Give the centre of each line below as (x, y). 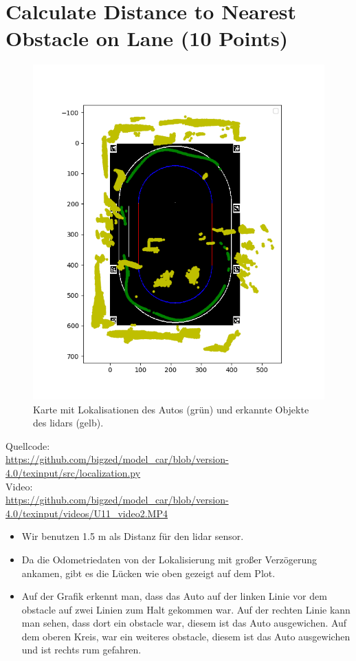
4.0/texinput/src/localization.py (73, 472)
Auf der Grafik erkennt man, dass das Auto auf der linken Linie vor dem (174, 596)
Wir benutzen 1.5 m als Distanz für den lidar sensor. (133, 536)
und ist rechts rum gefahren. (81, 650)
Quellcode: (28, 445)
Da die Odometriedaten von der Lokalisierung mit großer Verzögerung (169, 559)
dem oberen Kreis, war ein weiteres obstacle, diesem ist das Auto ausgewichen (186, 636)
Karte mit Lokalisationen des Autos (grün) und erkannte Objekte (171, 409)
